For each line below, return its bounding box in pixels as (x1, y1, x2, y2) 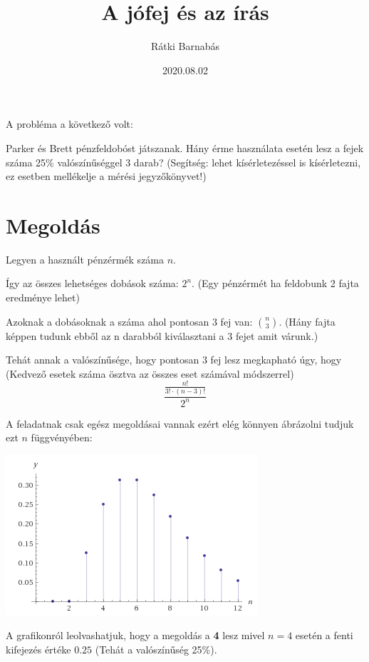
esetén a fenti (295, 628, 353, 643)
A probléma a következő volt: (6, 116, 133, 131)
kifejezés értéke (6, 641, 71, 656)
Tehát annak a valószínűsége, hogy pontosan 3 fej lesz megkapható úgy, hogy (6, 352, 342, 367)
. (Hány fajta (279, 314, 336, 329)
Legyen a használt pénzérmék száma (6, 251, 165, 266)
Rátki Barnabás (150, 39, 220, 54)
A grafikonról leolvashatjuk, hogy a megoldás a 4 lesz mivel (6, 628, 265, 643)
